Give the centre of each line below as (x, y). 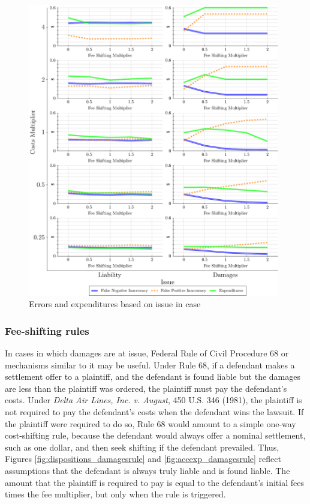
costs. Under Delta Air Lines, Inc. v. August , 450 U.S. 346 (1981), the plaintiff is (154, 400)
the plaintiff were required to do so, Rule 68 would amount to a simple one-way (151, 423)
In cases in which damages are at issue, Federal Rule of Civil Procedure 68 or (147, 353)
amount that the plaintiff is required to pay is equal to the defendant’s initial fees (154, 482)
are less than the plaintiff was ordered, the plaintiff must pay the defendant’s (146, 388)
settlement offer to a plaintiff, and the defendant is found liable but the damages (153, 376)
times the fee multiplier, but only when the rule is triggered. (115, 494)
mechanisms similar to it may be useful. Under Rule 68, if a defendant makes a (150, 364)
